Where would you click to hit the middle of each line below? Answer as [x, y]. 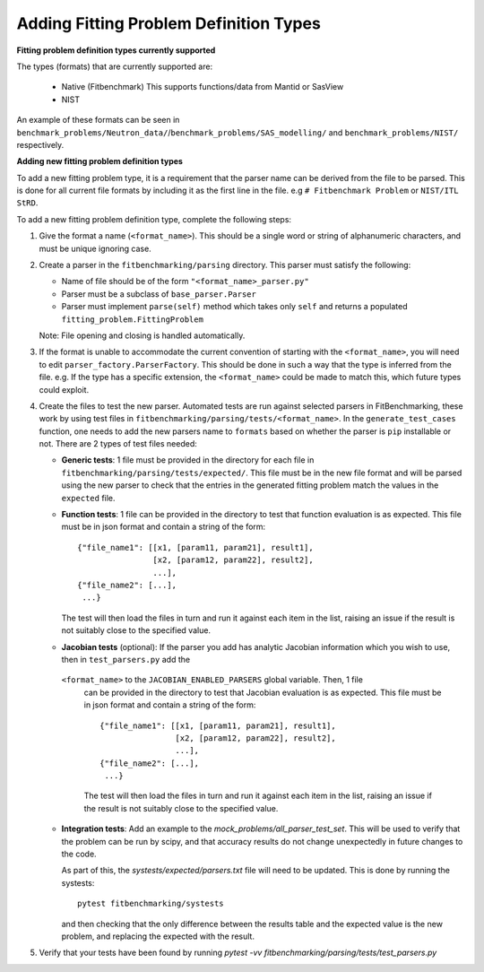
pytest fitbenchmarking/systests [151, 904]
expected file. [88, 498]
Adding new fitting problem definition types [100, 161]
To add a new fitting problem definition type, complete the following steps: [154, 219]
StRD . [27, 203]
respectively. [40, 144]
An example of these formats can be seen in [98, 120]
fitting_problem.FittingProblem [132, 319]
